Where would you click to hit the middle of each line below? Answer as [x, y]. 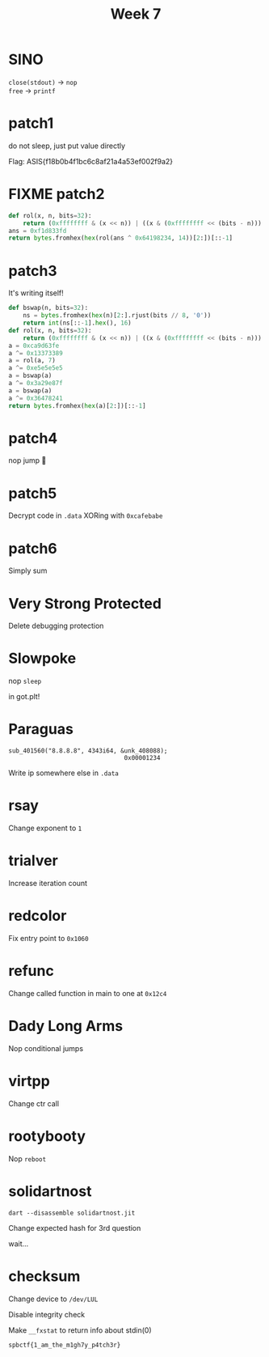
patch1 [31, 123]
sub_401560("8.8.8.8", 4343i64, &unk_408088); [88, 751]
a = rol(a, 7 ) [32, 361]
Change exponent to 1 [45, 828]
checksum [44, 1276]
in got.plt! [24, 697]
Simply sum [28, 570]
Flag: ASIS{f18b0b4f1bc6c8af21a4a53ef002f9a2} [91, 161]
